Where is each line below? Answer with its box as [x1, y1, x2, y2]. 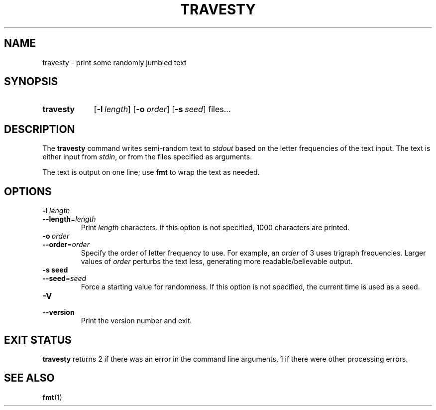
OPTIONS [4, 185, 52, 198]
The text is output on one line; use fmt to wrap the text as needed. [42, 168, 260, 177]
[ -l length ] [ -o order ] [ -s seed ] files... [94, 104, 231, 115]
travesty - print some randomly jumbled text [42, 58, 187, 67]
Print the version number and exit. [81, 316, 192, 325]
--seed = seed [42, 274, 87, 283]
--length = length [42, 215, 96, 224]
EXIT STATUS [4, 333, 72, 346]
